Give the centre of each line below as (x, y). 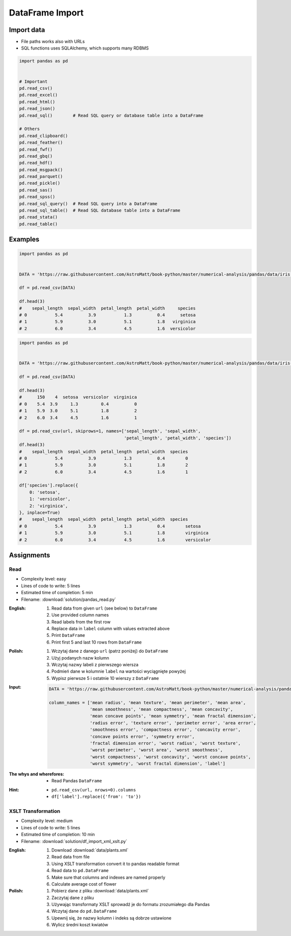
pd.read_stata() (39, 217)
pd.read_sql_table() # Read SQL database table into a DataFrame (100, 210)
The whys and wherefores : (37, 774)
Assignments (30, 555)
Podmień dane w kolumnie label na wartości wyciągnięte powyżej (119, 671)
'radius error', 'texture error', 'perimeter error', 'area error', (173, 723)
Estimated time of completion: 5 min (57, 593)
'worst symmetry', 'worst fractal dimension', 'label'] (158, 764)
